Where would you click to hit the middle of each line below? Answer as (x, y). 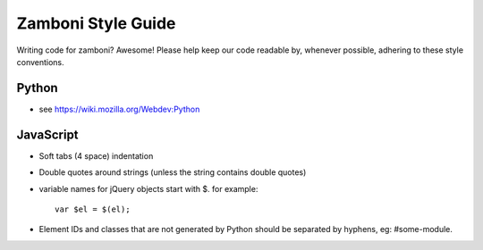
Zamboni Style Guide (96, 23)
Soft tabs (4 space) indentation (96, 155)
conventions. (40, 62)
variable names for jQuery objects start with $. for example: (148, 188)
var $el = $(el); (93, 209)
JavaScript (48, 134)
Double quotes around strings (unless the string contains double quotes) (173, 172)
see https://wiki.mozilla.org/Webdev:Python (119, 109)
